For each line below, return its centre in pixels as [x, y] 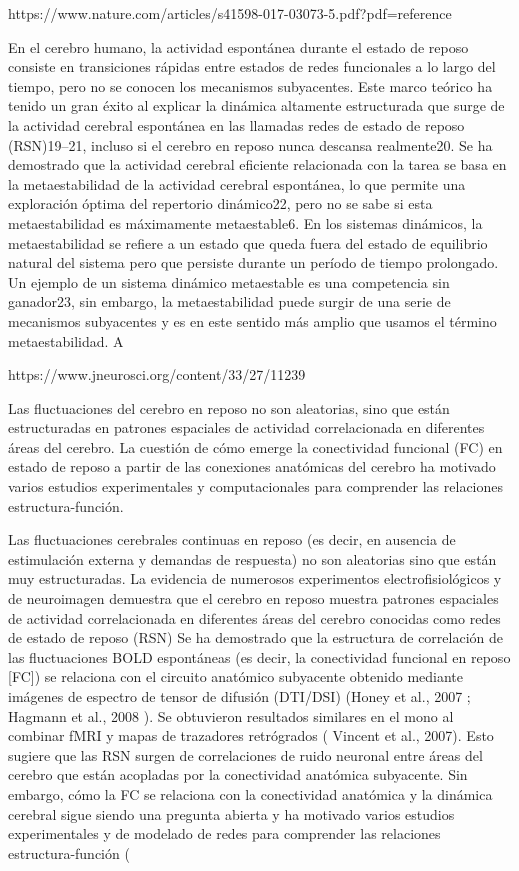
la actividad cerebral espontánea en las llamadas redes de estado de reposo [236, 124]
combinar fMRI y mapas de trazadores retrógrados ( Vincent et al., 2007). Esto [251, 735]
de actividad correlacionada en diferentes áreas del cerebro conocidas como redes [254, 617]
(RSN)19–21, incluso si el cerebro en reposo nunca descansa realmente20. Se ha [250, 144]
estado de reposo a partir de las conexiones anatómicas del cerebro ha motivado [252, 466]
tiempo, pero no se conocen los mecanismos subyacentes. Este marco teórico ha [250, 85]
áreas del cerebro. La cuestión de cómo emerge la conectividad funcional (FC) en [255, 446]
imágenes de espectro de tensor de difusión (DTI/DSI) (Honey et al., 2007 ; [239, 696]
